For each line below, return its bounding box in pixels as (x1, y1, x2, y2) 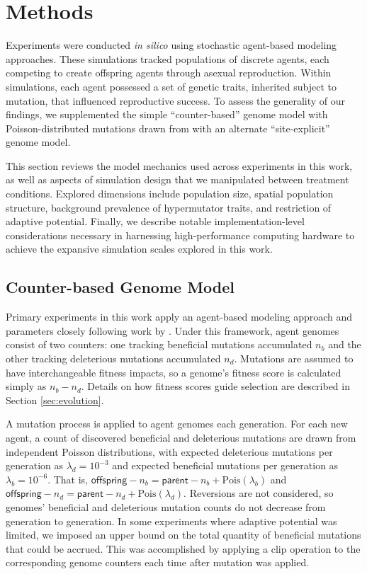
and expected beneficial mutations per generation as (112, 458, 339, 473)
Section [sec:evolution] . (6, 392, 104, 407)
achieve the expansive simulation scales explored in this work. (6, 241, 273, 256)
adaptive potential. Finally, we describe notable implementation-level (6, 214, 305, 229)
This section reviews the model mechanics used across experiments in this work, (6, 158, 353, 173)
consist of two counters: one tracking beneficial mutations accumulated (6, 337, 312, 352)
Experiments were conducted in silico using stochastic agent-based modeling (6, 38, 337, 52)
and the (328, 337, 361, 352)
